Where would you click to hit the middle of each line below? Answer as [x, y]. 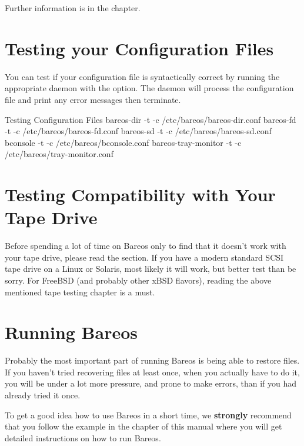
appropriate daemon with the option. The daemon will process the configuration [149, 88]
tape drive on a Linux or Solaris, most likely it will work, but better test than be [151, 269]
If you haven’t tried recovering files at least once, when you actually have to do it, [152, 372]
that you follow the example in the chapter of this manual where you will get [143, 426]
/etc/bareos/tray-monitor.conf [59, 154]
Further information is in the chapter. [73, 8]
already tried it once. [43, 395]
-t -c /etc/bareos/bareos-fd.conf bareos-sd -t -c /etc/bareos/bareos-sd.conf [138, 131]
